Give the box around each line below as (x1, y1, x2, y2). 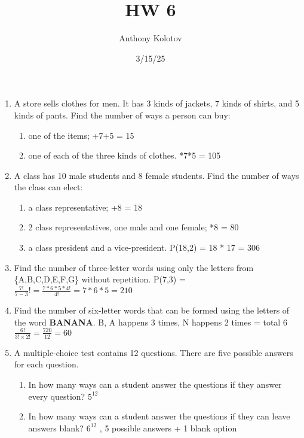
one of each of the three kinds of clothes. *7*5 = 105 (28, 149, 221, 162)
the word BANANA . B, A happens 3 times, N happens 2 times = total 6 (14, 315, 287, 328)
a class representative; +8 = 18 (28, 200, 143, 213)
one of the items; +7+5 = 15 (28, 129, 134, 141)
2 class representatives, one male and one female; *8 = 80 (28, 221, 239, 233)
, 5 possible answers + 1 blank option (99, 421, 237, 434)
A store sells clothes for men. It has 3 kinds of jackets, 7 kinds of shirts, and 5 (14, 97, 300, 109)
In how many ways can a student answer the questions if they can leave (28, 410, 290, 422)
